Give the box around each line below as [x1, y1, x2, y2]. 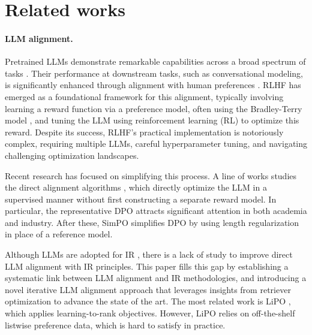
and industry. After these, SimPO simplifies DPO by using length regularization [5, 216, 299, 228]
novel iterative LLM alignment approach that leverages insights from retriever [5, 283, 291, 295]
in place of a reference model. [5, 228, 113, 240]
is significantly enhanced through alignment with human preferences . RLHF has [5, 79, 301, 91]
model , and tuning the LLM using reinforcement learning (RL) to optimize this [5, 114, 299, 126]
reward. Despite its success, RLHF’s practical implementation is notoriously [5, 125, 284, 138]
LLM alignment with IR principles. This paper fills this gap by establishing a [5, 259, 289, 272]
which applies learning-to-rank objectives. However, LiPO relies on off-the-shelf [5, 307, 295, 319]
